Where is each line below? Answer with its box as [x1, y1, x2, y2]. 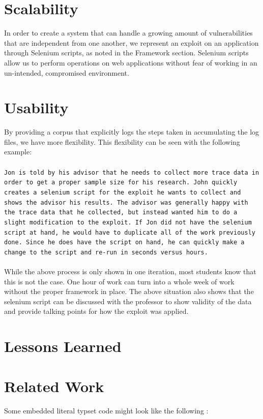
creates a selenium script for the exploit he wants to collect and [4, 188, 241, 196]
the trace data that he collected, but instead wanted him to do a [4, 209, 238, 216]
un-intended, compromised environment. [4, 67, 129, 78]
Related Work [4, 375, 104, 396]
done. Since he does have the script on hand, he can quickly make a [4, 239, 245, 246]
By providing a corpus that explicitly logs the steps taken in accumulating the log [4, 126, 259, 137]
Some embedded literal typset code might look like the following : [4, 405, 209, 415]
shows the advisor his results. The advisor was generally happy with [4, 199, 248, 206]
